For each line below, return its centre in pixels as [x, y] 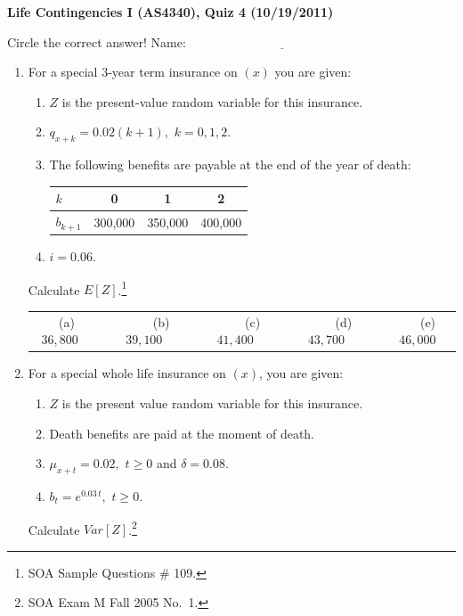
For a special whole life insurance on [127, 373]
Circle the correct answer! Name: [97, 41]
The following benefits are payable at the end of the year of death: [230, 164]
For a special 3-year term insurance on [133, 72]
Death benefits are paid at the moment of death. [182, 433]
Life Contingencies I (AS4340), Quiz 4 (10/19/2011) [171, 12]
